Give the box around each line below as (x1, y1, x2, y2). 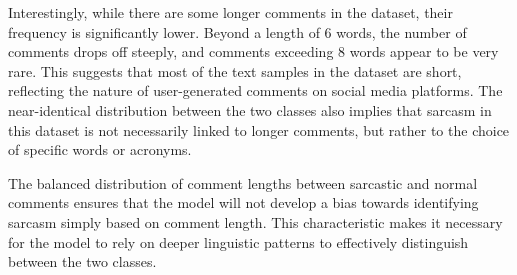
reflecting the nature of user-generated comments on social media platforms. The (8, 80, 503, 101)
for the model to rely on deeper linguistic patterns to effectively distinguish (8, 231, 469, 252)
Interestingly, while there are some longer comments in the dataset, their (8, 2, 453, 22)
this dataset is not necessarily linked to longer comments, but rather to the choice (8, 119, 510, 140)
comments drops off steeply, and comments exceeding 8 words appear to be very (8, 41, 499, 62)
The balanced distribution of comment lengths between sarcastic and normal (8, 172, 478, 193)
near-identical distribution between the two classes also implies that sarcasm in (8, 99, 492, 120)
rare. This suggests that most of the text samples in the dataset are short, (8, 60, 462, 81)
